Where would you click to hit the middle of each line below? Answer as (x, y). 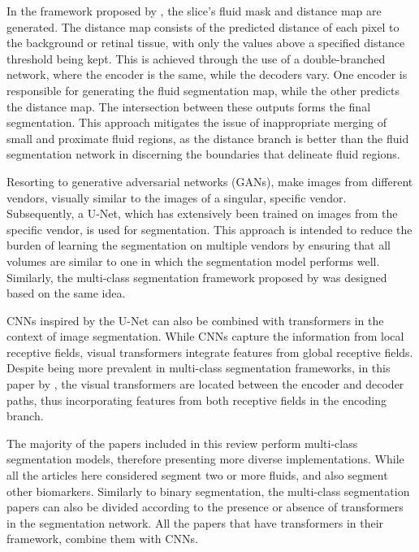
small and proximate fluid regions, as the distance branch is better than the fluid (208, 138)
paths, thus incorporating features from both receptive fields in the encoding (197, 400)
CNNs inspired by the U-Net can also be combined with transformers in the (195, 320)
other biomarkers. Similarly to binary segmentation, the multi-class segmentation (208, 491)
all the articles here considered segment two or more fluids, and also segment (197, 475)
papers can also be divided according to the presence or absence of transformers (205, 507)
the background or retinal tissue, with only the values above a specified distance (206, 43)
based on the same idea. (66, 293)
